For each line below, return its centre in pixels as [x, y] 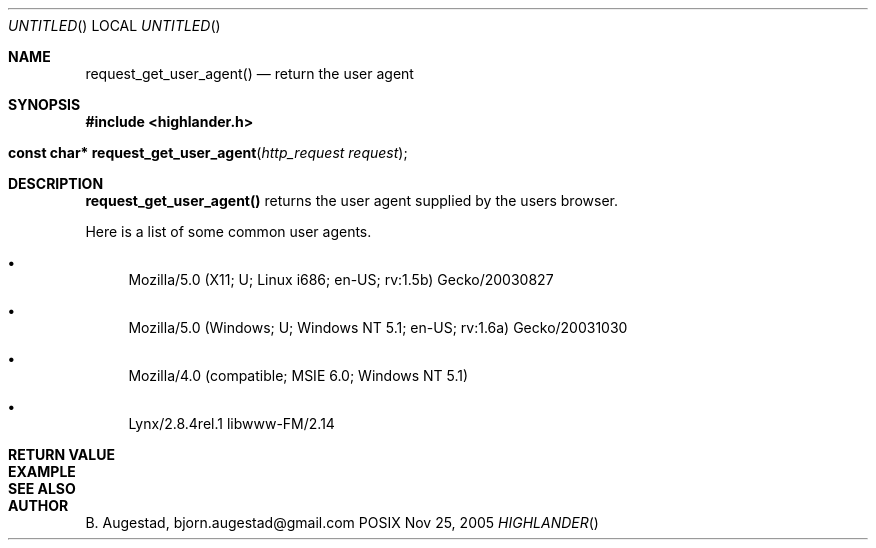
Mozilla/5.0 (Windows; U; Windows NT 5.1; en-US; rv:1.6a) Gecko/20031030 [378, 327]
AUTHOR [38, 505]
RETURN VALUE [61, 454]
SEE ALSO [42, 488]
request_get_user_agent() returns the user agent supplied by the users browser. [351, 200]
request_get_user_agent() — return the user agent [249, 73]
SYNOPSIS [44, 104]
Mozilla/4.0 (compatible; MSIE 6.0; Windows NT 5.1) [298, 375]
